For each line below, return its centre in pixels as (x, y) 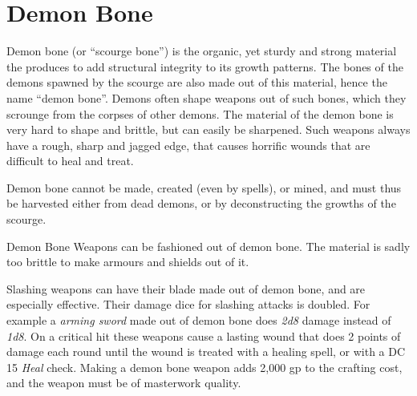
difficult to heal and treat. (70, 161)
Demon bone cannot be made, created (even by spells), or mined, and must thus (204, 187)
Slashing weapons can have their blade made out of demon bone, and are (186, 288)
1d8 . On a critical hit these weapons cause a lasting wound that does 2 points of (204, 335)
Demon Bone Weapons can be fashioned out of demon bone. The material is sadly (208, 246)
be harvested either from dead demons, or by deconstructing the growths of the (201, 203)
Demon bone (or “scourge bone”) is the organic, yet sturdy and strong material (202, 51)
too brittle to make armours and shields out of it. (128, 262)
